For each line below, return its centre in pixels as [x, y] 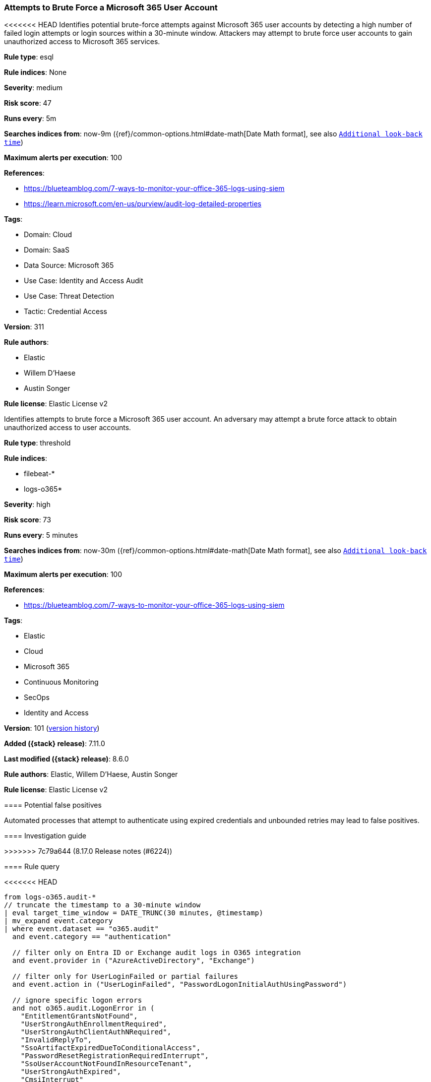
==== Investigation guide [45, 836]
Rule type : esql [29, 57]
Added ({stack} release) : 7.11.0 [55, 744]
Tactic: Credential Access [65, 312]
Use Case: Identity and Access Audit [84, 281]
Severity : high [27, 505]
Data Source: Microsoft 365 [69, 265]
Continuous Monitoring [61, 682]
